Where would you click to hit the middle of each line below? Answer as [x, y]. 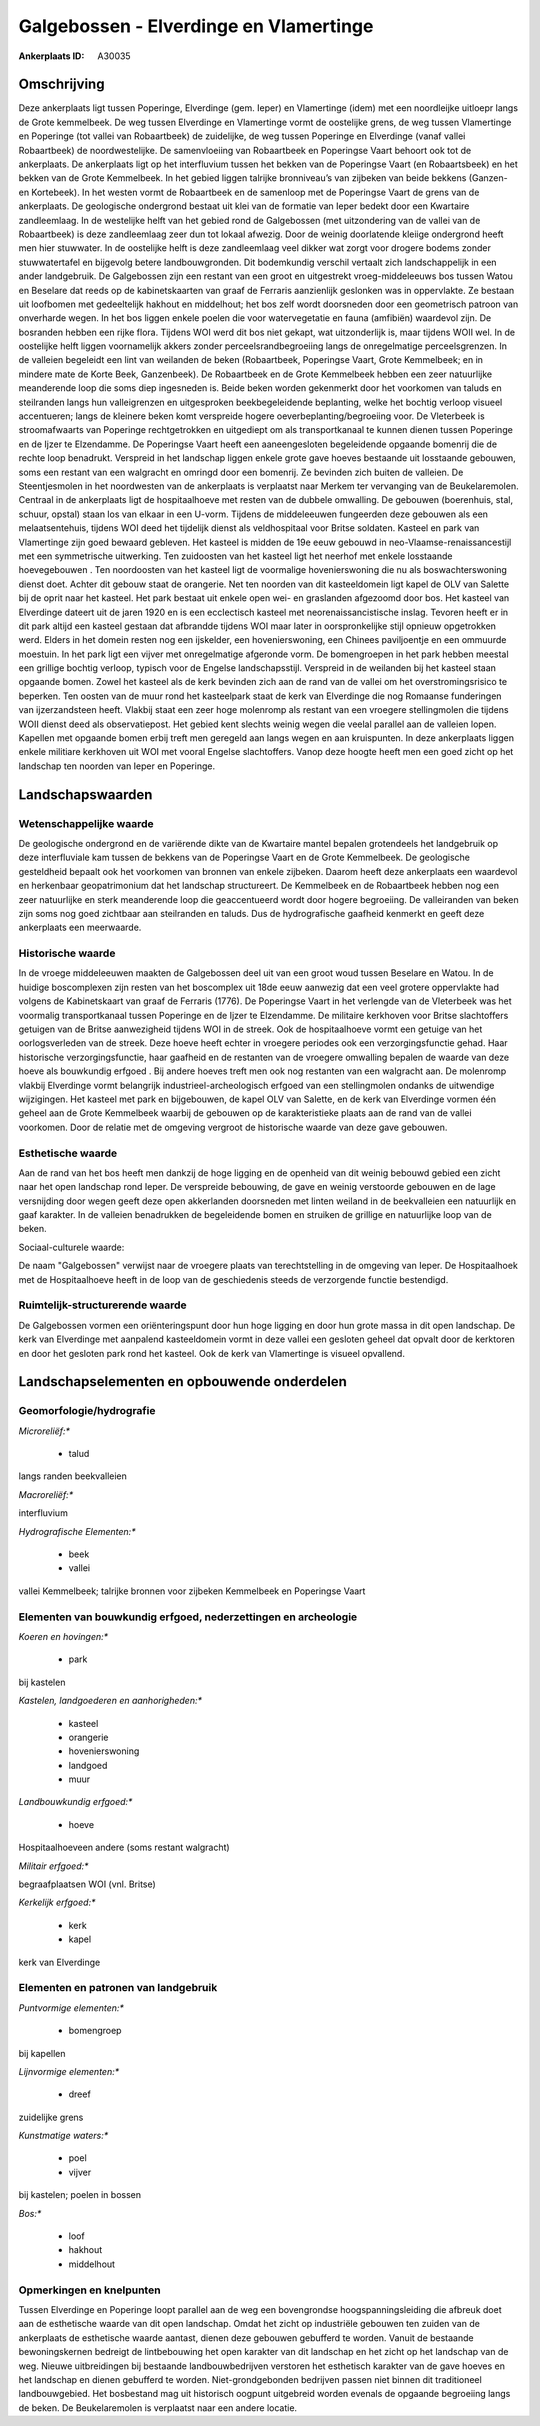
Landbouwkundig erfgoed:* [75, 1802]
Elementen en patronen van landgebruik [118, 1988]
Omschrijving [61, 84]
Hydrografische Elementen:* [77, 1531]
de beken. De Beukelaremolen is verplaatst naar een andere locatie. [158, 2407]
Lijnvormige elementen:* [69, 2071]
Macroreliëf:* [46, 1494]
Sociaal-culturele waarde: [71, 1247]
